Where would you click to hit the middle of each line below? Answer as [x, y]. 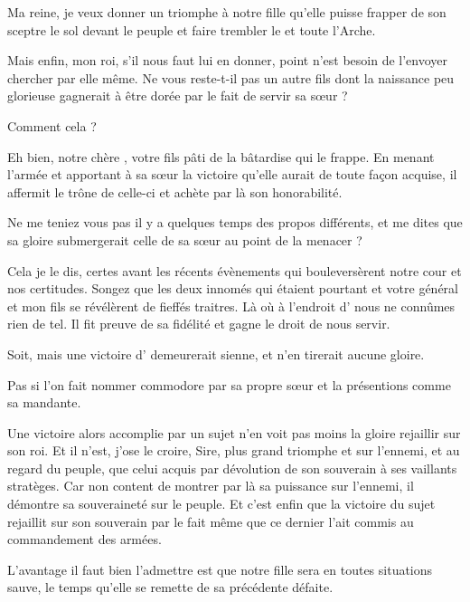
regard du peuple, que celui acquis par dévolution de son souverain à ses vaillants [232, 468]
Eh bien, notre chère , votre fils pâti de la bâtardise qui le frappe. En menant [221, 156]
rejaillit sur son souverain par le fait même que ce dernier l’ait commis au [211, 521]
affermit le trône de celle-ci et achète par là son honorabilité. [175, 191]
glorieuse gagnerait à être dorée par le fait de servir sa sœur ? [178, 96]
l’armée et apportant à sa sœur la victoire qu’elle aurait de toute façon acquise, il [232, 174]
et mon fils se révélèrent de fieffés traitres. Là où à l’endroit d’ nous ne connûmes [231, 306]
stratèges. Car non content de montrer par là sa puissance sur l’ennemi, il [211, 486]
